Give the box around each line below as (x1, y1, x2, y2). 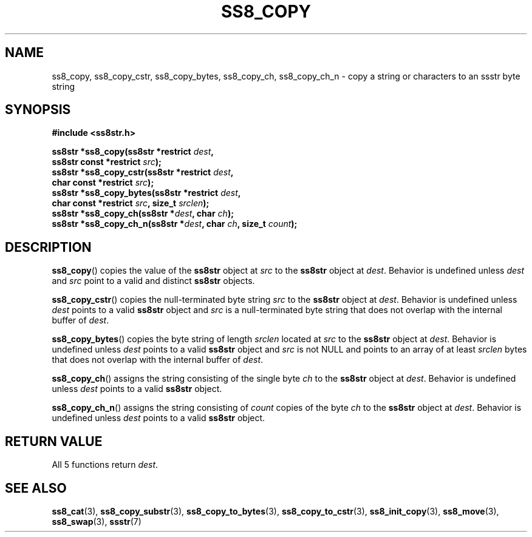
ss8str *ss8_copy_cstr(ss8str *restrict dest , (52, 167, 234, 178)
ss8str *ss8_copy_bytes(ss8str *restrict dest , (52, 187, 241, 198)
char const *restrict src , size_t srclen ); (52, 198, 210, 209)
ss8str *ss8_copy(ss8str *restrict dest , (52, 146, 214, 157)
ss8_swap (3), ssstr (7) (52, 516, 142, 527)
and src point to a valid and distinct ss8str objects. (52, 275, 255, 286)
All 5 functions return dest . (52, 459, 159, 470)
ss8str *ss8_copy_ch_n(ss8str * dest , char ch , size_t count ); (52, 218, 298, 229)
